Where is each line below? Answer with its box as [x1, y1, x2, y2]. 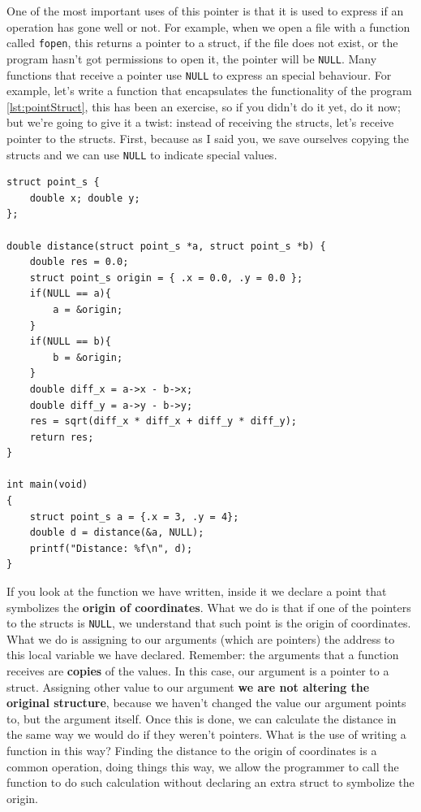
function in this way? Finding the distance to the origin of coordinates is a [6, 742, 377, 759]
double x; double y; [29, 192, 140, 204]
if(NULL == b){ [29, 336, 111, 348]
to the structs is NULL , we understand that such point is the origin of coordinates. [6, 614, 411, 632]
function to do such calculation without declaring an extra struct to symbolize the [6, 774, 415, 791]
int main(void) [6, 479, 88, 491]
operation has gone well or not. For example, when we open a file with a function [6, 18, 410, 35]
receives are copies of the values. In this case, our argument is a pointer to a [6, 662, 389, 680]
